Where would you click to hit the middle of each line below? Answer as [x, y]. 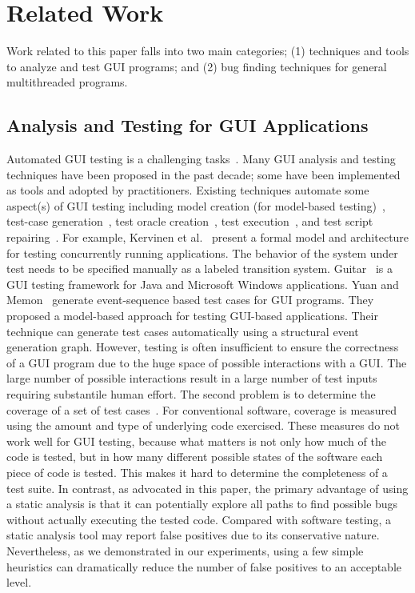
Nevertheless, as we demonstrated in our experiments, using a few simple [185, 550]
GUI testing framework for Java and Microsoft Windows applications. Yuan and [203, 284]
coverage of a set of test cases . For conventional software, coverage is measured [202, 409]
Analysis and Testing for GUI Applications [188, 125]
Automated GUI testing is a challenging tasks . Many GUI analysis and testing [201, 159]
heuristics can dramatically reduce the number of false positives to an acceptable [204, 566]
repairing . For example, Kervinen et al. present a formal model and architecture [208, 237]
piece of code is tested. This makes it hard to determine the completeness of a [197, 472]
